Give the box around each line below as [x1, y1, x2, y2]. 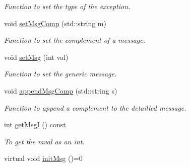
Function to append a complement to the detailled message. [4, 102, 186, 113]
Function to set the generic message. [4, 68, 117, 79]
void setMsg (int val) [4, 51, 69, 62]
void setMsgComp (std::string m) [4, 18, 106, 28]
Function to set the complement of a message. [4, 35, 145, 45]
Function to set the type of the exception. [4, 1, 131, 11]
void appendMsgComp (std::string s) [4, 85, 117, 96]
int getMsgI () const [4, 119, 66, 130]
